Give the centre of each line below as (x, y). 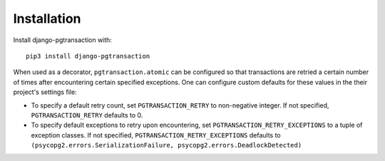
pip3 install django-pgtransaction (88, 56)
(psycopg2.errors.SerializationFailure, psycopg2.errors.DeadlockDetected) (166, 145)
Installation (47, 19)
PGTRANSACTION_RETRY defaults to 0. (87, 115)
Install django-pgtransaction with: (62, 40)
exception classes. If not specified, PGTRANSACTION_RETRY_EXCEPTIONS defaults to (156, 135)
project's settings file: (45, 92)
